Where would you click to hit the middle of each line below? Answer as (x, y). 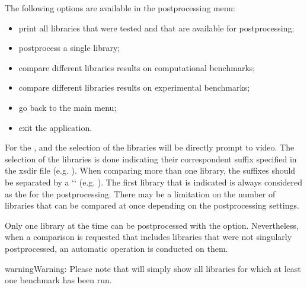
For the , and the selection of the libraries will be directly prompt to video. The (150, 147)
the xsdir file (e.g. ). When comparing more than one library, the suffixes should (150, 170)
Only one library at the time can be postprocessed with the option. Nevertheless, (152, 225)
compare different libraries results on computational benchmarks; (137, 67)
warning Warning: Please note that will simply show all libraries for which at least (153, 268)
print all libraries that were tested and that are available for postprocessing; (156, 28)
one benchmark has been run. (58, 280)
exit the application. (55, 127)
